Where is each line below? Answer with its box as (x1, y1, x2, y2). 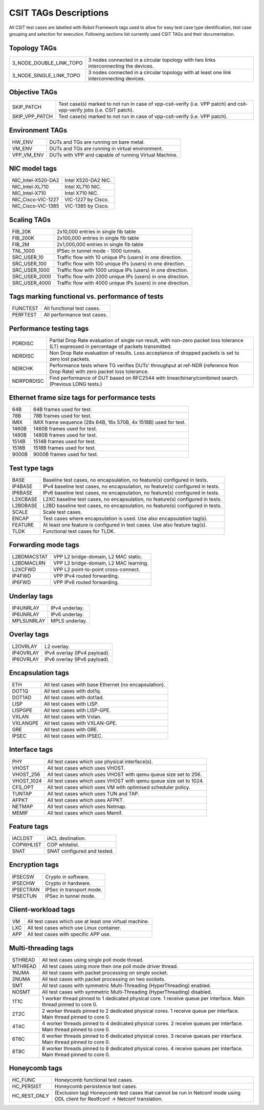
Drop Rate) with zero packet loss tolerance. (49, 368, 149, 375)
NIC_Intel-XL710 (12, 183, 49, 190)
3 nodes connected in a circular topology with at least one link (88, 69, 232, 76)
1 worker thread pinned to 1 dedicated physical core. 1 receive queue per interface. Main (42, 995, 245, 1001)
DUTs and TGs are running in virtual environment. (49, 145, 163, 152)
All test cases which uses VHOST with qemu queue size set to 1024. (47, 777, 204, 784)
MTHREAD (12, 963, 37, 970)
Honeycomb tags (9, 1064, 63, 1072)
